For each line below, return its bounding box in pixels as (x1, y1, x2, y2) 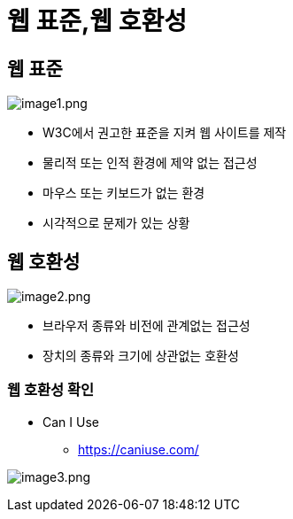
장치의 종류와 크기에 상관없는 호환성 (42, 348, 239, 364)
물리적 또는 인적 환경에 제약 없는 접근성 (42, 155, 258, 171)
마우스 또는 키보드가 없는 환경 (42, 185, 205, 201)
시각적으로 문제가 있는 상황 (42, 215, 190, 231)
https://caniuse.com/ (78, 441, 199, 457)
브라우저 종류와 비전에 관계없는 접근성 (42, 318, 251, 334)
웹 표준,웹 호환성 (7, 6, 187, 36)
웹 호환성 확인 (7, 381, 95, 399)
